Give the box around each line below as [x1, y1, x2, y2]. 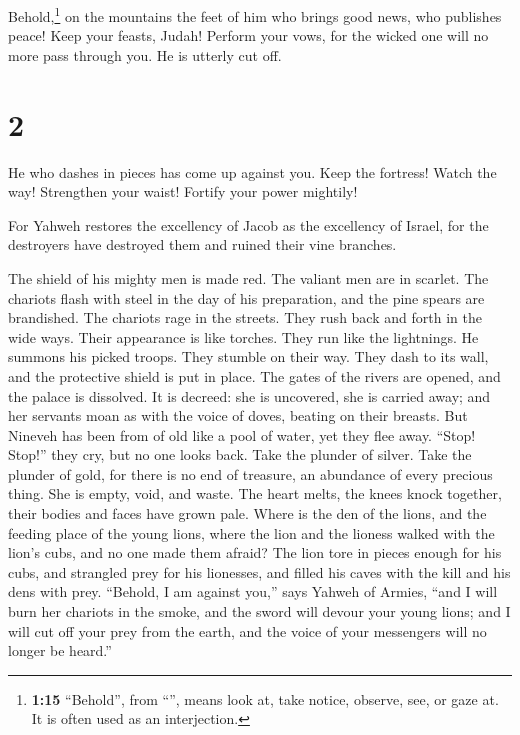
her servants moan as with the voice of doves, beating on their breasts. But [8, 405, 468, 426]
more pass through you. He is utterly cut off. [8, 44, 282, 65]
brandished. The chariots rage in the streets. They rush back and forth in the [8, 307, 482, 328]
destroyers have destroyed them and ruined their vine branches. [8, 234, 397, 255]
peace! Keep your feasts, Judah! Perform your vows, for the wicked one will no [8, 25, 489, 46]
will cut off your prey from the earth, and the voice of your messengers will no [8, 620, 487, 641]
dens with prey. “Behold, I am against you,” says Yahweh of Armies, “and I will [8, 581, 498, 602]
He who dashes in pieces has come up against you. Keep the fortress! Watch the [8, 161, 497, 182]
